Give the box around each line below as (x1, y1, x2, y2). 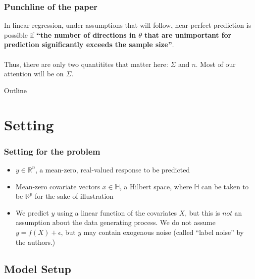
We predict (15, 207, 49, 218)
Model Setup (4, 261, 71, 276)
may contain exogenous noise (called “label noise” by (83, 226, 244, 237)
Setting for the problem (4, 145, 101, 157)
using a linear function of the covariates (56, 207, 177, 218)
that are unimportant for (144, 29, 232, 40)
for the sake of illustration (35, 191, 114, 201)
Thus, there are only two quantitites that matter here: (4, 58, 168, 69)
